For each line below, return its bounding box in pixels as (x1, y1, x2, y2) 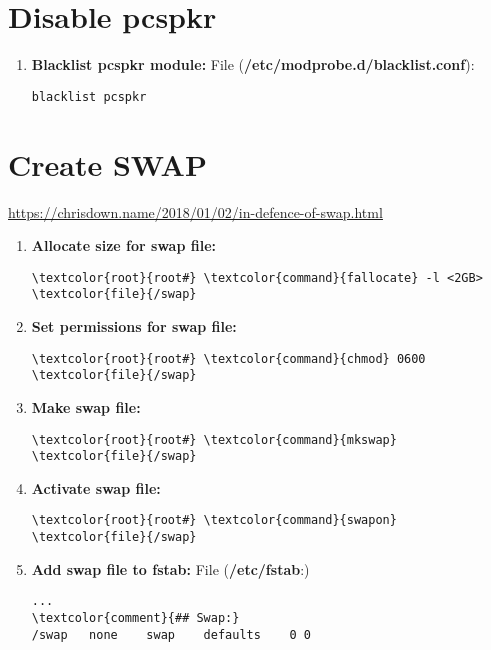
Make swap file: (31, 396, 141, 417)
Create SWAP (8, 143, 207, 184)
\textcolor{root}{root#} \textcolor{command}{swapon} (31, 513, 397, 528)
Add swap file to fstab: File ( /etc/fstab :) (31, 558, 310, 579)
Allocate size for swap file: (31, 235, 216, 256)
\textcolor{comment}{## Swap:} (31, 610, 240, 625)
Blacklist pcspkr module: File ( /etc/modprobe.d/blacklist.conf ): (31, 54, 475, 75)
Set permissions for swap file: (31, 316, 237, 336)
